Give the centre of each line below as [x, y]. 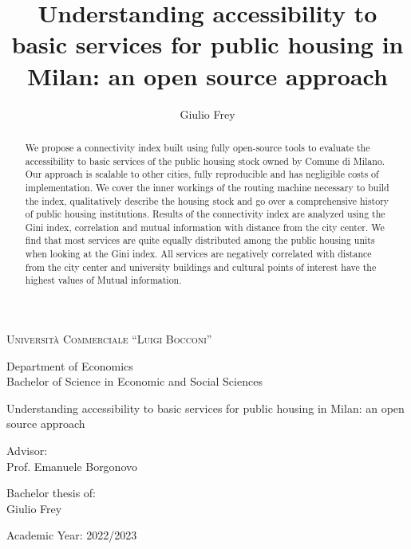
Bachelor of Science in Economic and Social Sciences [134, 381]
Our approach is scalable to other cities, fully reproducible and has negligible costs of [202, 174]
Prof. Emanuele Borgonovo [72, 466]
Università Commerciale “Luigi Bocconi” [109, 339]
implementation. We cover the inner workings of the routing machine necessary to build [207, 187]
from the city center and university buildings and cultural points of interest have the [201, 267]
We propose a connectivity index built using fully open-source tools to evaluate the [198, 147]
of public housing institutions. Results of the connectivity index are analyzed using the [205, 214]
